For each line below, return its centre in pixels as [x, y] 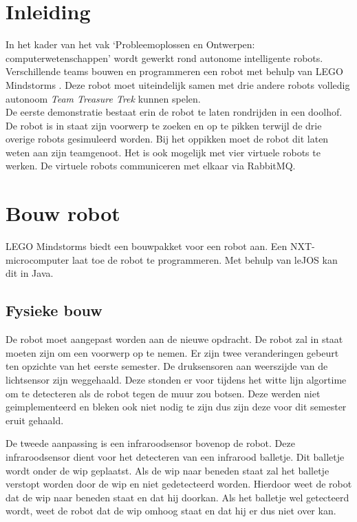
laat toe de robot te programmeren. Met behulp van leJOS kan [205, 259]
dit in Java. [30, 273]
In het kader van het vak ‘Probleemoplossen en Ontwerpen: [130, 44]
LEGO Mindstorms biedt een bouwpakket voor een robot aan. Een [147, 246]
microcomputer [37, 259]
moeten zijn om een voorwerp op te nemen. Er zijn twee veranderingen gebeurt [172, 352]
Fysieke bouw [54, 310]
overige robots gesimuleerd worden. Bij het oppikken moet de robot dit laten [167, 139]
